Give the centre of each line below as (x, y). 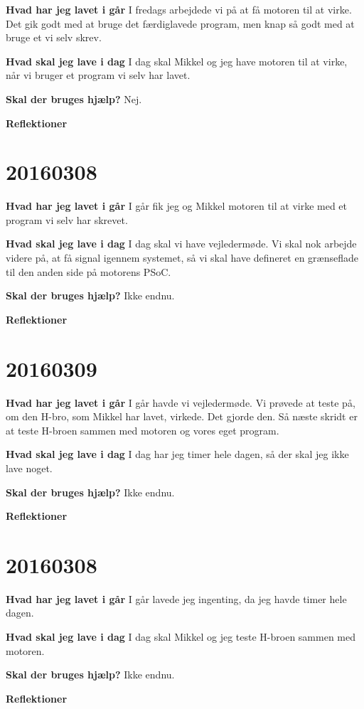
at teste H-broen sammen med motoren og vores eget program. (143, 430)
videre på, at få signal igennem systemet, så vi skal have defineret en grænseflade (182, 258)
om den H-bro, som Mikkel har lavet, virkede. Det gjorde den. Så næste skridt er (182, 416)
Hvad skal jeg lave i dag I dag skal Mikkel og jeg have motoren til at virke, (177, 61)
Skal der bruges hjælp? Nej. (74, 98)
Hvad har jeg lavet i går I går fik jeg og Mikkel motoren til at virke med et (177, 206)
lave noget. (29, 468)
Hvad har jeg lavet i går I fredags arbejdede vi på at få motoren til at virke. (179, 9)
